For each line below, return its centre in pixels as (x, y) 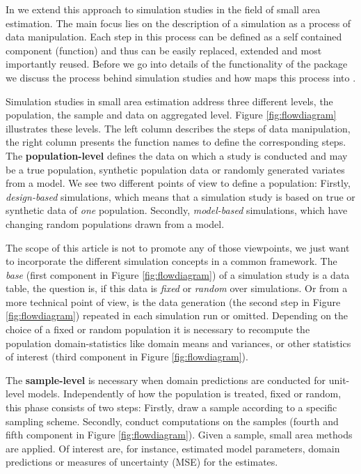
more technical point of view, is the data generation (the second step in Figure (173, 301)
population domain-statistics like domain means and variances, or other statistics (178, 343)
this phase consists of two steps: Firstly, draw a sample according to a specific (171, 407)
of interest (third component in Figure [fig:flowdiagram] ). (127, 357)
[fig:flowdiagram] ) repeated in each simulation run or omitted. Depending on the (177, 315)
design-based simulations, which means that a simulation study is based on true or (180, 196)
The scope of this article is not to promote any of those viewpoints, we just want (178, 247)
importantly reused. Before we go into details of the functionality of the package (177, 64)
